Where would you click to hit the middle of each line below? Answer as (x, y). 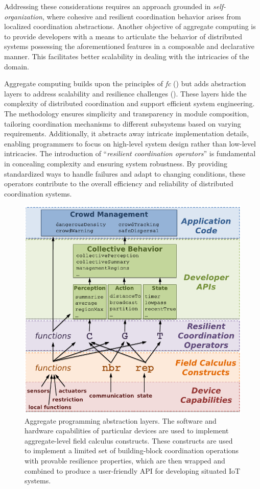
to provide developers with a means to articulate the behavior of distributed (123, 36)
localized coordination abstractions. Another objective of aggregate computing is (130, 26)
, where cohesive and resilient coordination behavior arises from (141, 16)
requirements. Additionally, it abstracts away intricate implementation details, (126, 133)
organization (23, 16)
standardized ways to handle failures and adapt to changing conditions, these (125, 173)
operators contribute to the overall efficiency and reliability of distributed (119, 184)
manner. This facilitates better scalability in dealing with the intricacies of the (127, 56)
